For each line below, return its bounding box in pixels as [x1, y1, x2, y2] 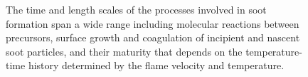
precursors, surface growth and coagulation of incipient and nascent [6, 30, 300, 45]
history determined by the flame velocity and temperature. [28, 58, 285, 73]
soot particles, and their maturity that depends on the [6, 43, 243, 58]
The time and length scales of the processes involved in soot [6, 2, 267, 16]
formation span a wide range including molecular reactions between [6, 16, 299, 31]
